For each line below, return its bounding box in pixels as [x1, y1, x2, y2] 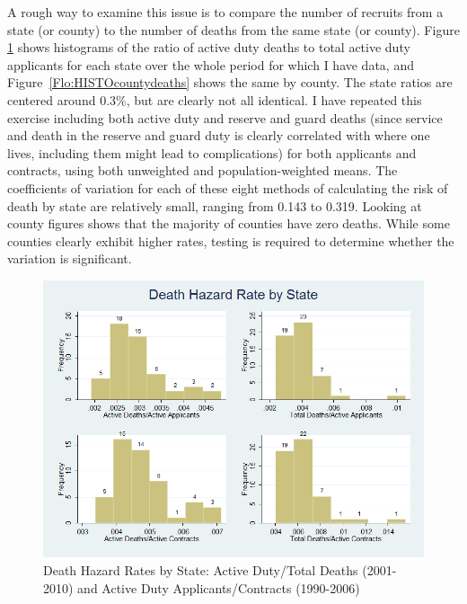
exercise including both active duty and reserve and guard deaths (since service [7, 108, 443, 127]
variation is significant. [7, 249, 132, 268]
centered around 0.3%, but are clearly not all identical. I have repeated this [7, 90, 422, 109]
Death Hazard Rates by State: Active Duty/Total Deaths [43, 561, 358, 580]
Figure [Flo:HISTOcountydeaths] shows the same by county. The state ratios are [7, 73, 453, 92]
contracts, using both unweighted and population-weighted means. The [7, 161, 398, 180]
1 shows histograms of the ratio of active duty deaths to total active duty [7, 38, 410, 57]
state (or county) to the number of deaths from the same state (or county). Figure [7, 20, 460, 39]
